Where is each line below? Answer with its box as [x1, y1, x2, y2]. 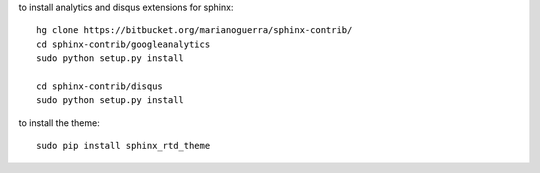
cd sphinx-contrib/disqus [36, 80, 164, 92]
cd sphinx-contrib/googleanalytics [36, 38, 211, 50]
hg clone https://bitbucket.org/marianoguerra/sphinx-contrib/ [36, 25, 353, 36]
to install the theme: [18, 116, 100, 129]
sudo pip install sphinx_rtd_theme [36, 140, 211, 152]
